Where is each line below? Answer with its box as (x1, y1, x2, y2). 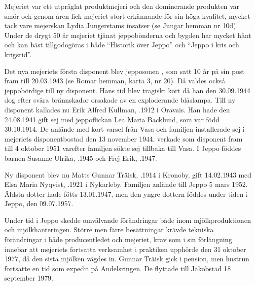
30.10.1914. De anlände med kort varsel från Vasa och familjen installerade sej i (4, 124, 245, 134)
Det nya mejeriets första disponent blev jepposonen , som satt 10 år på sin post (4, 66, 245, 76)
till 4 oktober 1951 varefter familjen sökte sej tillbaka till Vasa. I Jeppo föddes (4, 143, 241, 153)
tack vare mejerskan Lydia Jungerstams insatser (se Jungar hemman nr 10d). (4, 20, 238, 31)
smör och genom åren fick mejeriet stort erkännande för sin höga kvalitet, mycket (4, 10, 251, 21)
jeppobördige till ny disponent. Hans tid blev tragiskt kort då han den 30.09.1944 (4, 85, 251, 95)
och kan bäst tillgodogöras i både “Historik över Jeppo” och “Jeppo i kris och (4, 39, 239, 50)
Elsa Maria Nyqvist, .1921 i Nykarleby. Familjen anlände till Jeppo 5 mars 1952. (4, 179, 248, 189)
